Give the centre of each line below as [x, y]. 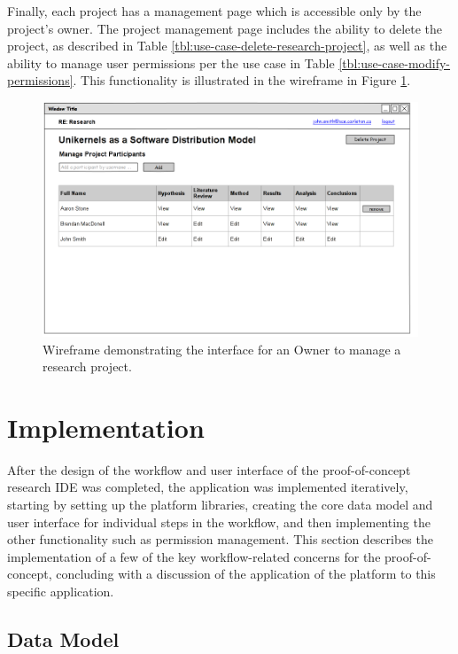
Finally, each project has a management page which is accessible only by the [214, 11]
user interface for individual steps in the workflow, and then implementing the [219, 522]
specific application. [61, 592]
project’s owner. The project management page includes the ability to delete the [225, 28]
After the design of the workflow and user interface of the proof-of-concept [209, 469]
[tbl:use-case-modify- [395, 62]
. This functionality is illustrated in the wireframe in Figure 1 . [242, 80]
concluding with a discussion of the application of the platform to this [246, 574]
